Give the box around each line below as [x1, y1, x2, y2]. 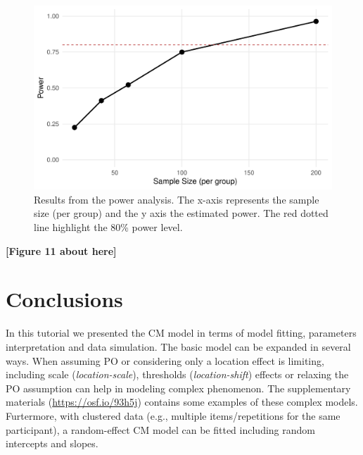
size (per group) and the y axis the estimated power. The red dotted [34, 206, 329, 220]
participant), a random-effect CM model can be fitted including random [6, 422, 315, 437]
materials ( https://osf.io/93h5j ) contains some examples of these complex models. [6, 394, 358, 409]
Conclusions [6, 285, 123, 313]
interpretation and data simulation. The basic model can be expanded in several [6, 339, 351, 354]
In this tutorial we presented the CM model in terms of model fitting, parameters [6, 325, 357, 340]
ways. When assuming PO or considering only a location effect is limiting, [6, 353, 324, 368]
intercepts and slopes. [6, 436, 98, 451]
